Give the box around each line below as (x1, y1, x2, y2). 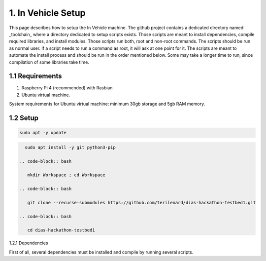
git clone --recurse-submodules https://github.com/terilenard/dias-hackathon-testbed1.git (27, 200, 256, 205)
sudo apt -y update (19, 130, 66, 136)
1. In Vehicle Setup (9, 7, 86, 18)
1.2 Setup (9, 114, 39, 122)
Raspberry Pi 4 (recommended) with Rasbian (21, 85, 113, 91)
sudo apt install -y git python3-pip (25, 145, 116, 150)
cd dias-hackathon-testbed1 (27, 227, 96, 233)
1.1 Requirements (9, 72, 62, 80)
